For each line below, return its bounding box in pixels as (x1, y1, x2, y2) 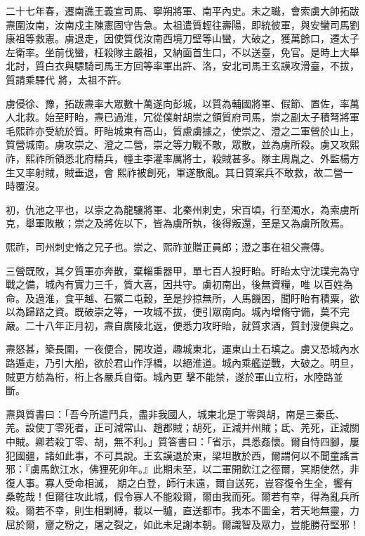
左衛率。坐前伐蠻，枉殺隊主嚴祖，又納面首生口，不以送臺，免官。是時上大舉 (6, 44, 359, 59)
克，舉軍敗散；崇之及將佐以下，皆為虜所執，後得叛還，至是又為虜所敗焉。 (6, 216, 350, 230)
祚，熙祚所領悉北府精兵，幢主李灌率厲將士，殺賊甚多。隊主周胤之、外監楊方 (6, 150, 359, 165)
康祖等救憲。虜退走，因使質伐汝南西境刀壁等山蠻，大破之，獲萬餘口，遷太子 (6, 31, 359, 46)
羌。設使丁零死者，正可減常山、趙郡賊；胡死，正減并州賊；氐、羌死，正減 (6, 420, 350, 435)
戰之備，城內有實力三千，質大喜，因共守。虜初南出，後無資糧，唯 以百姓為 (6, 277, 353, 292)
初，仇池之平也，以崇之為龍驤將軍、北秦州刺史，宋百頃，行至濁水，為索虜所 (6, 202, 359, 216)
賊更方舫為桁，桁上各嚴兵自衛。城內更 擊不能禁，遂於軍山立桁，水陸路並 (6, 369, 343, 384)
